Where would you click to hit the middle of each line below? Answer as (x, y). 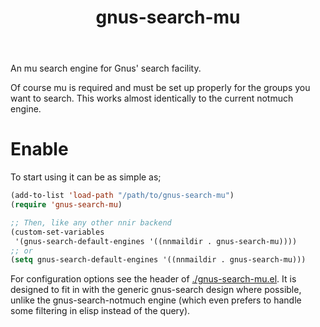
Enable (39, 149)
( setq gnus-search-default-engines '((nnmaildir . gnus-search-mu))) (158, 260)
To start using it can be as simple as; (86, 177)
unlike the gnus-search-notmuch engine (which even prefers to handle (156, 300)
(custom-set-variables (57, 232)
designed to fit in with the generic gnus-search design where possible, (156, 290)
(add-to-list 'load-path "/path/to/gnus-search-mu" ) (122, 196)
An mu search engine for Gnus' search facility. (106, 68)
